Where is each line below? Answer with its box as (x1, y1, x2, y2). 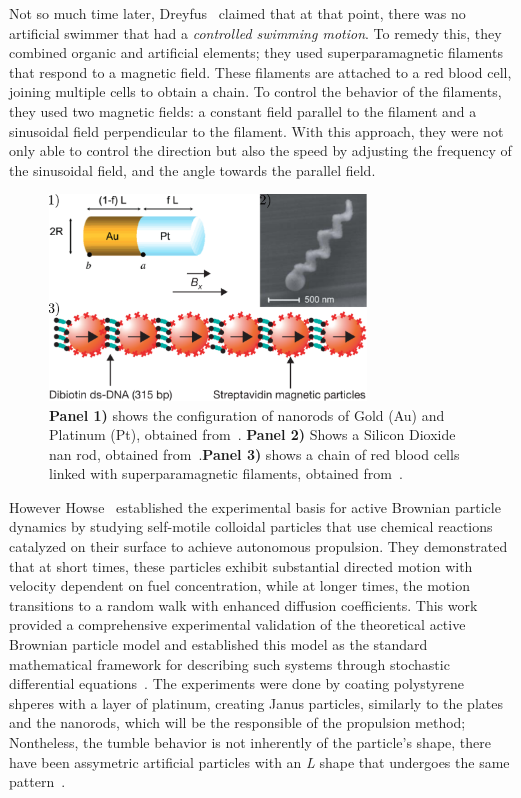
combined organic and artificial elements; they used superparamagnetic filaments (9, 42, 503, 63)
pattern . (9, 771, 66, 792)
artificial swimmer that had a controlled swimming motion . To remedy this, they (9, 22, 502, 43)
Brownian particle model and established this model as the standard (9, 634, 428, 655)
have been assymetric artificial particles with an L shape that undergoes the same (9, 751, 510, 772)
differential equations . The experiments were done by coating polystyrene (9, 673, 464, 694)
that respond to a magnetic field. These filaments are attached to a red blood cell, (9, 61, 512, 82)
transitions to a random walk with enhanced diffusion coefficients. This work (9, 594, 478, 615)
